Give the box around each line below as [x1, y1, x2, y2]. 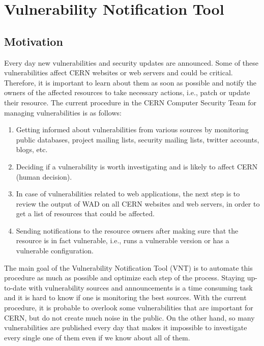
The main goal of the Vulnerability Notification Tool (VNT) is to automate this [4, 262, 253, 273]
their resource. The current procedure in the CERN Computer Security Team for [4, 97, 256, 107]
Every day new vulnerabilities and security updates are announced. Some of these [4, 57, 259, 68]
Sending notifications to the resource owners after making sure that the [16, 225, 239, 236]
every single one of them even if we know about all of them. [4, 332, 190, 342]
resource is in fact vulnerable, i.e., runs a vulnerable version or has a [16, 235, 229, 246]
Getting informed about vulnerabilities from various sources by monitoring [16, 124, 249, 135]
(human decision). [16, 171, 72, 182]
